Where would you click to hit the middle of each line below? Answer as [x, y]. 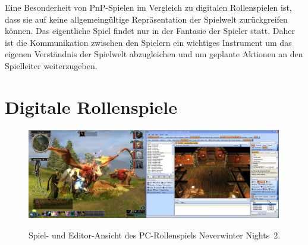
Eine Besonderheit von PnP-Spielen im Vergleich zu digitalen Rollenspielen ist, [148, 7]
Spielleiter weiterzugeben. [51, 65]
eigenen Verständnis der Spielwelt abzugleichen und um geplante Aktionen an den [154, 54]
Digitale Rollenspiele [91, 106]
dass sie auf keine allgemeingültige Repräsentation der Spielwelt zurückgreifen [146, 19]
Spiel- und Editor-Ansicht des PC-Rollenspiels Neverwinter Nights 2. [155, 235]
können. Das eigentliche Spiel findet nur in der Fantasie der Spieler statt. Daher [150, 31]
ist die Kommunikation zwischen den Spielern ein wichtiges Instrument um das [148, 42]
